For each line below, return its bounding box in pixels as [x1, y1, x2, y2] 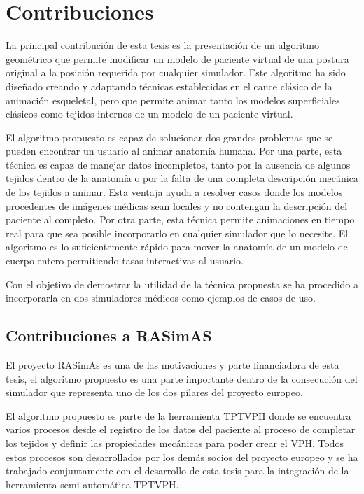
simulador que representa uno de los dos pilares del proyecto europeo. [6, 385, 303, 400]
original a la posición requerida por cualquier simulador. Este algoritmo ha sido [6, 65, 346, 80]
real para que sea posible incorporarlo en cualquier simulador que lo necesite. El [6, 225, 349, 240]
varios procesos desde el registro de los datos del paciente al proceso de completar [6, 422, 356, 437]
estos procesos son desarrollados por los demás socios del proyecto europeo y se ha [6, 449, 358, 464]
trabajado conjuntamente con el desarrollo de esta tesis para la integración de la [6, 463, 349, 478]
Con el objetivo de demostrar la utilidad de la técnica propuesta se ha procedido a [6, 276, 358, 291]
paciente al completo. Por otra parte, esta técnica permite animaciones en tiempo [6, 212, 355, 227]
